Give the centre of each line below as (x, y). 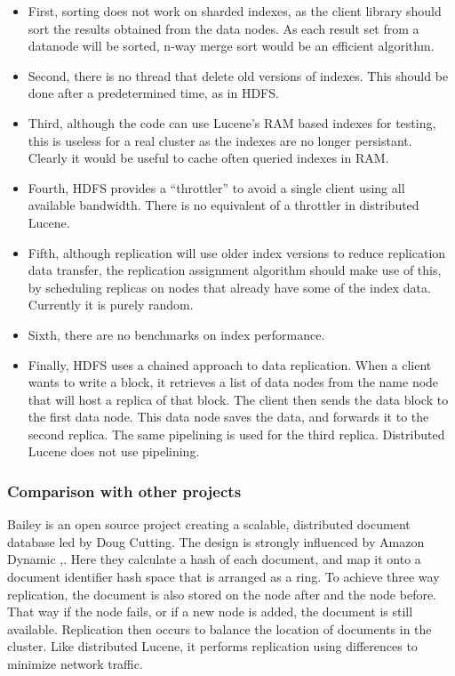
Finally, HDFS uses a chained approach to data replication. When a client (230, 364)
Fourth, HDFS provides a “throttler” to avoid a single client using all (216, 187)
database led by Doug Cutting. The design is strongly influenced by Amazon (216, 541)
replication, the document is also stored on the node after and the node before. (222, 594)
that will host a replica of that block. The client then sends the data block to (238, 399)
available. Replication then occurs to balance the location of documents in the (220, 628)
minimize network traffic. (75, 664)
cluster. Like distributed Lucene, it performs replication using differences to (212, 646)
